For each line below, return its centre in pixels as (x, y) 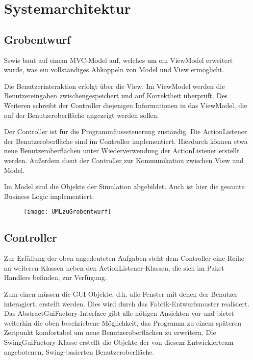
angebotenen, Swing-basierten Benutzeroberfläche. (79, 351)
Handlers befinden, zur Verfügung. (55, 277)
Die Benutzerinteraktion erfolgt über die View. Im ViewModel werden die (114, 86)
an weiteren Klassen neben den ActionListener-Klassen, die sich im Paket (114, 267)
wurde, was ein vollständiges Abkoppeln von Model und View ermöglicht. (114, 69)
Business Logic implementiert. (49, 196)
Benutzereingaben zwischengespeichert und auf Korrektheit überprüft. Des (116, 96)
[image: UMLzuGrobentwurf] (67, 212)
